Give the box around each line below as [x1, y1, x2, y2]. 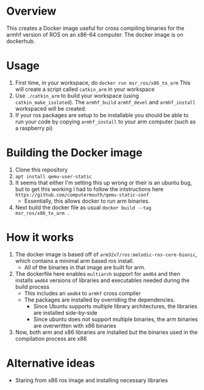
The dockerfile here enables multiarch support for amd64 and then [15, 270, 181, 277]
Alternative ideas [6, 356, 96, 370]
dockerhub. [6, 37, 35, 45]
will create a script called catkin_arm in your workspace [15, 85, 155, 93]
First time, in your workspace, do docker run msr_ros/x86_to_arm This [15, 79, 191, 86]
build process [15, 283, 50, 291]
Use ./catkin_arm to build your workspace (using [15, 92, 139, 99]
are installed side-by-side [33, 309, 97, 316]
